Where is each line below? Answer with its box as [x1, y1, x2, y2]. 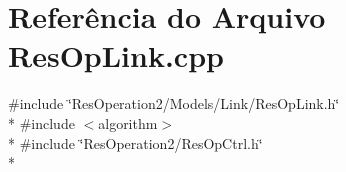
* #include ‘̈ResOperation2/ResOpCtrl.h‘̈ [8, 132, 263, 153]
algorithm [98, 112, 158, 133]
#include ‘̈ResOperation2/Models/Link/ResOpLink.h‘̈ [8, 93, 340, 114]
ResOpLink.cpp [8, 35, 224, 76]
